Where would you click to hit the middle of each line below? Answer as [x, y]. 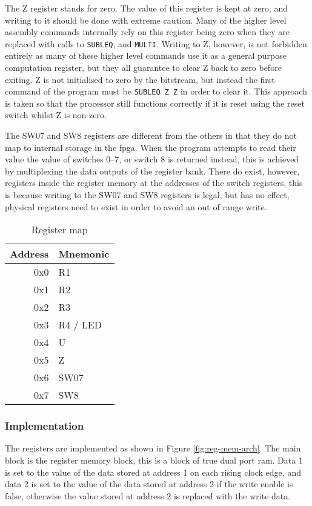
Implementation [45, 426]
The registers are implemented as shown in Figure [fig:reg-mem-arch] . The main [153, 448]
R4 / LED [80, 325]
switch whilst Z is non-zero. [56, 115]
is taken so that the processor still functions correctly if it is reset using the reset [155, 103]
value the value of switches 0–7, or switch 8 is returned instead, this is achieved [152, 159]
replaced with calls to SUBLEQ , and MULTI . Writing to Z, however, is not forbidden [156, 43]
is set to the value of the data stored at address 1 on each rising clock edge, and [153, 472]
